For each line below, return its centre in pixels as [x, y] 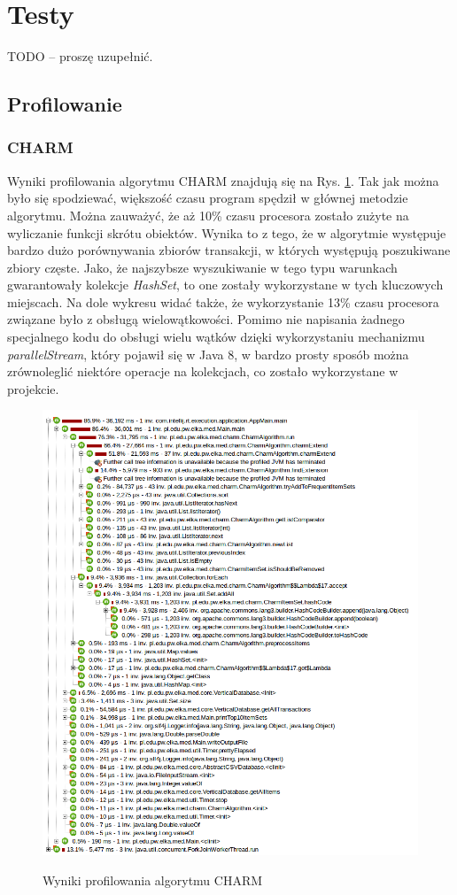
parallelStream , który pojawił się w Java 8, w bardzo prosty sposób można [208, 354]
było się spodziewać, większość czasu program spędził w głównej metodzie [208, 198]
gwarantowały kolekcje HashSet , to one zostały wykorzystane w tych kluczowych [225, 285]
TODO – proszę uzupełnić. [80, 56]
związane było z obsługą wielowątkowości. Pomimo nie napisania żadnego [206, 319]
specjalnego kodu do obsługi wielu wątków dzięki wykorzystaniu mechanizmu [216, 337]
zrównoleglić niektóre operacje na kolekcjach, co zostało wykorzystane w [203, 371]
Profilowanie [65, 104]
